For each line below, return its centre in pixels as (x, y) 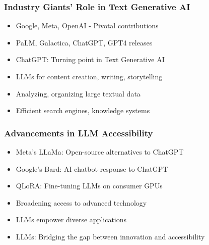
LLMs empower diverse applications (71, 219)
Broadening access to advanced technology (81, 202)
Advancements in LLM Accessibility (79, 133)
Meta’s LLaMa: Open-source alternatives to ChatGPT (100, 152)
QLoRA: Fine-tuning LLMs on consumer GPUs (89, 186)
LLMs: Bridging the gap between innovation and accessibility (110, 236)
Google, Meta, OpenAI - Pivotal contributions (87, 26)
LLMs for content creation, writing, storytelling (89, 76)
